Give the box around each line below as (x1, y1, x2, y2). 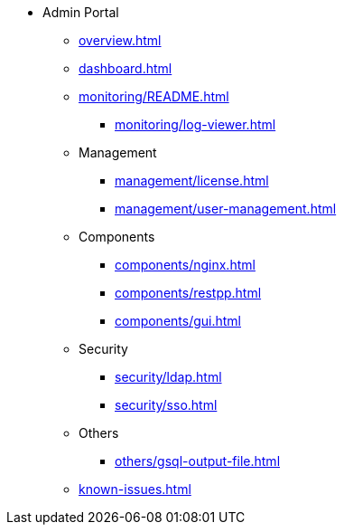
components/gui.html (115, 313, 242, 328)
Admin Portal (42, 5, 119, 20)
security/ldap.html (115, 369, 222, 385)
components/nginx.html (115, 257, 256, 272)
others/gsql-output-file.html (115, 453, 281, 469)
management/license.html (115, 173, 269, 188)
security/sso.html (115, 397, 218, 413)
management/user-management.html (115, 201, 337, 216)
